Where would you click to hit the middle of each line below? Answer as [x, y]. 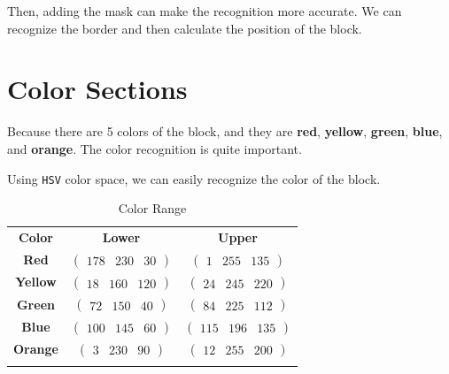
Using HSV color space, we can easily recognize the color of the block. [194, 178]
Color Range [152, 208]
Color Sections [97, 89]
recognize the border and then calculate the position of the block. [185, 28]
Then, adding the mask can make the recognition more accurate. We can [205, 11]
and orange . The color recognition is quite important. [155, 148]
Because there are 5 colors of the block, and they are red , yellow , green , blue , [225, 131]
